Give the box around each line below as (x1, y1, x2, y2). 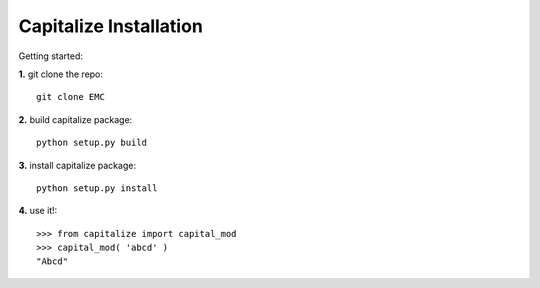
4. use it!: (18, 205, 58, 217)
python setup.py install (36, 182, 158, 194)
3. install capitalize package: (18, 159, 137, 171)
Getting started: (18, 50, 84, 62)
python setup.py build (36, 137, 148, 149)
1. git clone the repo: (18, 68, 104, 80)
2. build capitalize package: (18, 113, 133, 125)
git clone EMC (36, 91, 105, 103)
